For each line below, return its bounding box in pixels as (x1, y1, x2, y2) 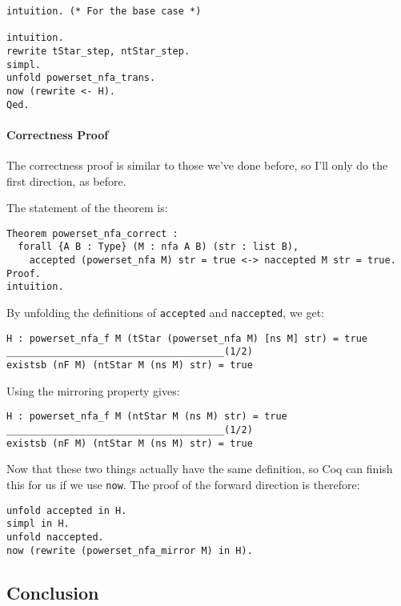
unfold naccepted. (6, 531, 104, 543)
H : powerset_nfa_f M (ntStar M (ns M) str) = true (6, 411, 287, 423)
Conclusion (6, 580, 99, 604)
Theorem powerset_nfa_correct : (6, 227, 178, 239)
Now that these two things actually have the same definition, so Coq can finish (6, 460, 393, 477)
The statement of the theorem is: (6, 199, 168, 216)
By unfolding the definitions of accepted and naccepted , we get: (6, 304, 324, 321)
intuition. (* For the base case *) (6, 6, 202, 17)
